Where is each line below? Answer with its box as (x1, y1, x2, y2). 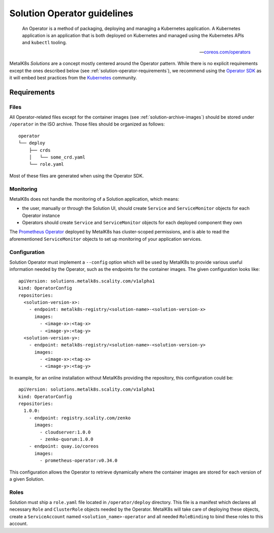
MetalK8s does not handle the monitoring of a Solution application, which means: (9, 196, 180, 202)
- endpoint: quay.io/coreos (28, 444, 99, 449)
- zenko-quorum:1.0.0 (40, 436, 94, 442)
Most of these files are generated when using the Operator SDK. (9, 173, 144, 179)
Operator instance (22, 212, 60, 218)
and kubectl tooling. (22, 40, 67, 46)
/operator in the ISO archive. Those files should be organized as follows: (9, 121, 165, 127)
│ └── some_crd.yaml (28, 154, 86, 160)
